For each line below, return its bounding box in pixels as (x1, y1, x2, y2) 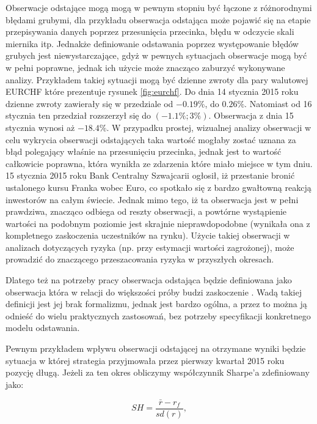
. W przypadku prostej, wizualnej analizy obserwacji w (106, 121, 312, 133)
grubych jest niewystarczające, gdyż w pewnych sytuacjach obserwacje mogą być (5, 49, 307, 62)
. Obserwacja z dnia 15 (208, 109, 294, 122)
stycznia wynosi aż (5, 121, 75, 133)
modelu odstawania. (5, 321, 80, 334)
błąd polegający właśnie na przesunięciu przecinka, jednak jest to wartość (5, 145, 282, 158)
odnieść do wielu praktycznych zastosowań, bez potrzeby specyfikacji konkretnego (5, 309, 311, 322)
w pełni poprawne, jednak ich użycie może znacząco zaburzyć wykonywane (5, 61, 285, 73)
